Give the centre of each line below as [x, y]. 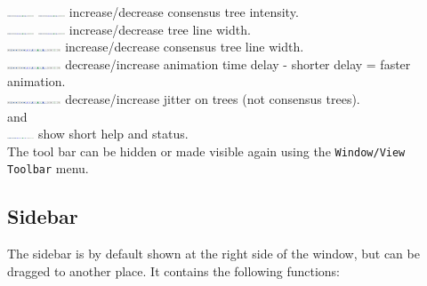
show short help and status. [113, 134]
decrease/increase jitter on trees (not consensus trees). [213, 98]
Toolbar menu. [48, 168]
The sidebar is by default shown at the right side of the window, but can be [213, 254]
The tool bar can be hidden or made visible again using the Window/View [206, 151]
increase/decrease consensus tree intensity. [184, 12]
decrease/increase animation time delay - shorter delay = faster [238, 64]
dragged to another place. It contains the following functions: [173, 270]
